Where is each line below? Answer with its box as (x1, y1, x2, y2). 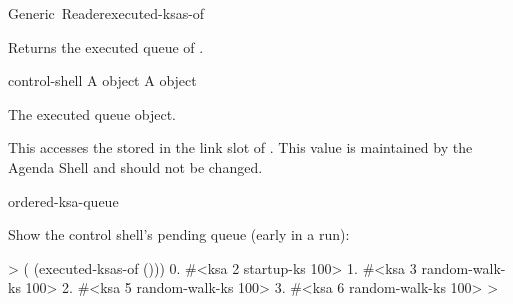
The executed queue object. (8, 103, 176, 124)
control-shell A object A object (8, 70, 197, 91)
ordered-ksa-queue (8, 190, 119, 211)
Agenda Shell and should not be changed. (8, 156, 263, 177)
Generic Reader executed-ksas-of (8, 3, 205, 23)
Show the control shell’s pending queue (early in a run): (8, 224, 350, 245)
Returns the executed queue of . (8, 36, 204, 57)
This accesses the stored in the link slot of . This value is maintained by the (8, 137, 473, 158)
